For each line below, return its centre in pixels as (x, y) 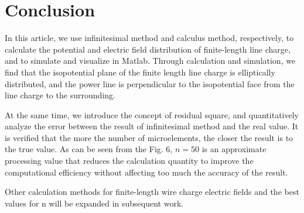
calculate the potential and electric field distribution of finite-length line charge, (148, 49)
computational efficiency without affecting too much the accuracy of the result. (146, 172)
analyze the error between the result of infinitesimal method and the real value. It (152, 126)
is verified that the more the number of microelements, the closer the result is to (149, 137)
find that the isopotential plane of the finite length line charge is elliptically (140, 72)
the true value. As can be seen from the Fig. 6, (89, 149)
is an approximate (234, 149)
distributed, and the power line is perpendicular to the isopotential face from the (150, 83)
